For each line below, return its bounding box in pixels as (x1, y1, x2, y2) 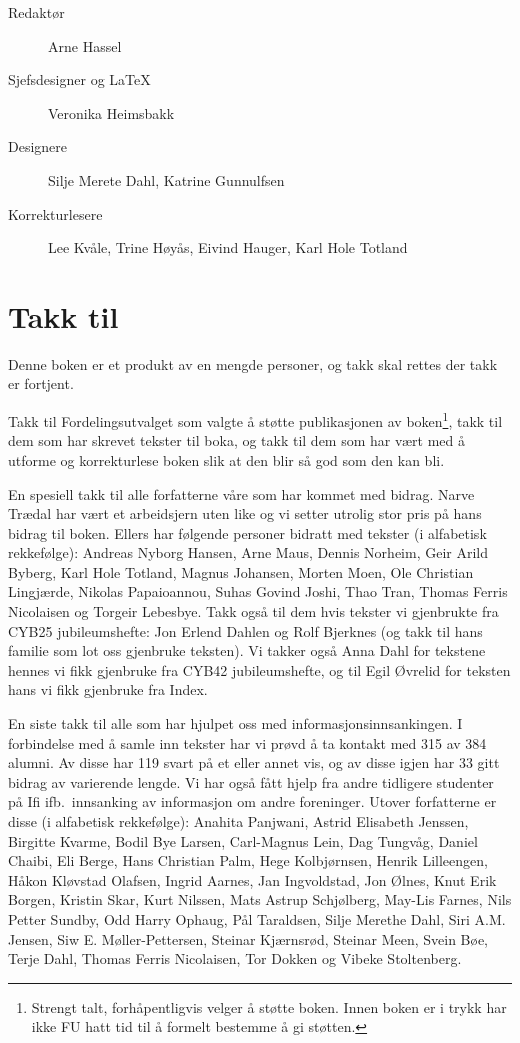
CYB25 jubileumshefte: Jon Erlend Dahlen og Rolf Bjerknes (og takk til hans (8, 620, 483, 641)
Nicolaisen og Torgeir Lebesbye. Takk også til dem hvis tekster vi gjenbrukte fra (8, 601, 499, 622)
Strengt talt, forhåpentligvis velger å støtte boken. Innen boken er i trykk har (31, 996, 507, 1017)
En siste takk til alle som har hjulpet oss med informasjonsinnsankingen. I (8, 713, 463, 734)
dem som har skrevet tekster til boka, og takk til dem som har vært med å (8, 430, 466, 451)
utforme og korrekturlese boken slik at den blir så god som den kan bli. (8, 449, 445, 470)
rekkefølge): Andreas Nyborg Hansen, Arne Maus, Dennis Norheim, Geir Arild (8, 542, 489, 563)
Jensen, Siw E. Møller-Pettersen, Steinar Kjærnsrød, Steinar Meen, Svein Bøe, (8, 928, 489, 949)
